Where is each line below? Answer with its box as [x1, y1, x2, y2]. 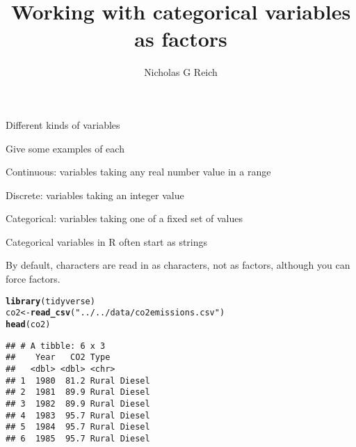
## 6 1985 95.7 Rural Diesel [6, 433, 150, 444]
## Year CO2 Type [6, 352, 111, 363]
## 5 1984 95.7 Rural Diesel [6, 422, 150, 432]
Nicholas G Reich [144, 65, 218, 79]
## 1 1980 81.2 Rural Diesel [6, 375, 150, 386]
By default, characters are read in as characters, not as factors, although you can [6, 258, 350, 272]
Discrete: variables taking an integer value [6, 187, 184, 202]
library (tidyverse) [6, 296, 95, 306]
